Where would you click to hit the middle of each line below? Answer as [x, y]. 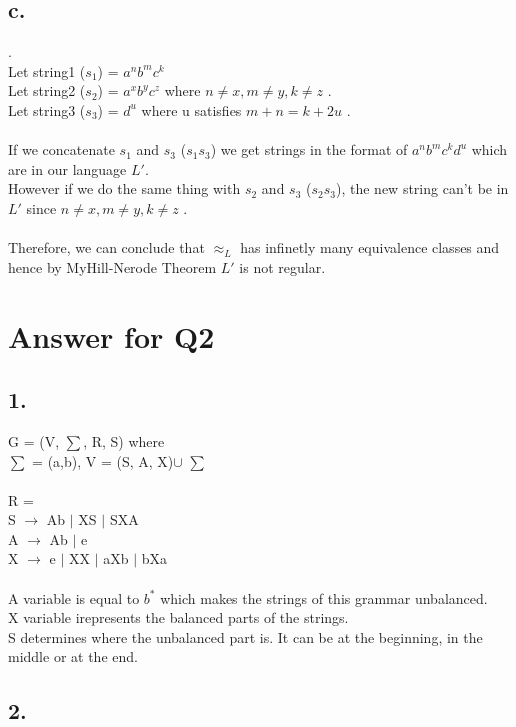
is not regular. [282, 266]
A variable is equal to [74, 597]
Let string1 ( [47, 70]
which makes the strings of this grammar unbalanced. [324, 597]
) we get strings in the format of [309, 149]
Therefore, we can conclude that [106, 247]
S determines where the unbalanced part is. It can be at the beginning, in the [245, 636]
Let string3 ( [47, 109]
